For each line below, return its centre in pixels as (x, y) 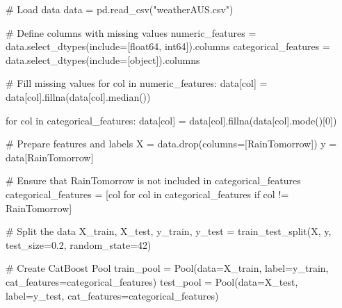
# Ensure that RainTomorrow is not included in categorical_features (153, 180)
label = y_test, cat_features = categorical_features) (112, 295)
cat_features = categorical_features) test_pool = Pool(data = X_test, (152, 281)
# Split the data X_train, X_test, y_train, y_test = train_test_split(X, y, (169, 231)
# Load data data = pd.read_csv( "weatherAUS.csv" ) (120, 9)
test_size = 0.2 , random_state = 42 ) (79, 244)
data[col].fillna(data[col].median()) (78, 96)
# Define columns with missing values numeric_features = (131, 32)
